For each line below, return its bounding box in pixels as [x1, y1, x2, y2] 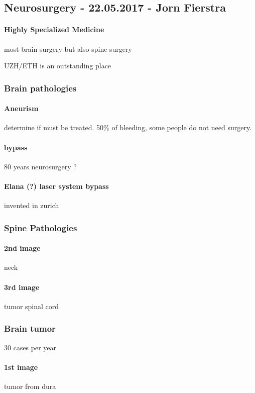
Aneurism [4, 103, 39, 114]
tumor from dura [4, 381, 56, 391]
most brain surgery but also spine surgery [4, 43, 132, 54]
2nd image [4, 243, 41, 253]
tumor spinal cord [4, 301, 59, 311]
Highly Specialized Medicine [4, 24, 104, 35]
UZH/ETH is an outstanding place [4, 60, 111, 71]
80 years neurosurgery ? [4, 161, 77, 171]
